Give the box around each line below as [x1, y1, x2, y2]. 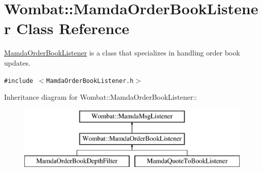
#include [4, 77, 34, 84]
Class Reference [16, 18, 129, 39]
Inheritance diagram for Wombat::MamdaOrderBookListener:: [4, 92, 197, 102]
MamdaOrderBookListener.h [46, 77, 134, 84]
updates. [4, 57, 30, 68]
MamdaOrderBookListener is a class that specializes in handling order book [4, 47, 240, 58]
